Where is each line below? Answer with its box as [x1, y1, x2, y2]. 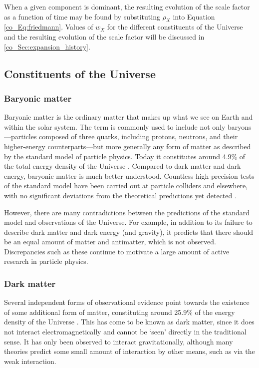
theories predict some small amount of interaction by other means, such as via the [4, 346, 255, 356]
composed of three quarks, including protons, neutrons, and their [39, 131, 238, 142]
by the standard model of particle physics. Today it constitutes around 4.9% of [4, 151, 246, 161]
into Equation [173, 11, 215, 22]
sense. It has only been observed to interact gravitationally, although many [4, 336, 233, 346]
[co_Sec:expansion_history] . [4, 41, 90, 52]
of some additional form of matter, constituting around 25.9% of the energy [4, 306, 235, 317]
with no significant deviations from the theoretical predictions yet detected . [4, 190, 237, 200]
